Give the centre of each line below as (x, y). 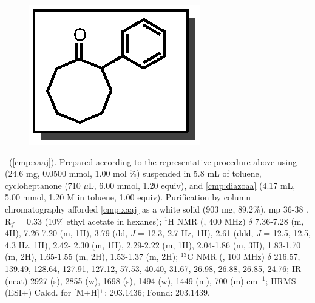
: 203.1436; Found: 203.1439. (157, 292)
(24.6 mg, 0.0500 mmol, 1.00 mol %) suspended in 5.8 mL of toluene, (133, 173)
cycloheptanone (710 (43, 185)
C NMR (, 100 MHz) (226, 257)
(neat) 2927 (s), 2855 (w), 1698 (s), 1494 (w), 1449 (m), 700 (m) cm (131, 280)
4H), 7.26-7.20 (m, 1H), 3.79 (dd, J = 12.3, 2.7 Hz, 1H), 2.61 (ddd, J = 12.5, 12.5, (158, 233)
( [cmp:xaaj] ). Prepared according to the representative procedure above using (153, 161)
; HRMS (281, 280)
